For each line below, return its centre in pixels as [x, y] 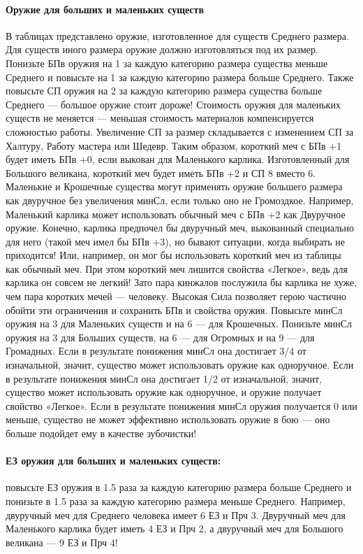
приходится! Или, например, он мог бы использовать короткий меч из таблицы [173, 255]
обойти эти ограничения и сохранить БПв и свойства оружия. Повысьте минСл [174, 310]
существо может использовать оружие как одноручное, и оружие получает [164, 392]
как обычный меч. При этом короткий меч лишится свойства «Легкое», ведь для [177, 268]
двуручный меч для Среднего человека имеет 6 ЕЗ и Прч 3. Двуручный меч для [176, 514]
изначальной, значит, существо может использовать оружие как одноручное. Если [180, 365]
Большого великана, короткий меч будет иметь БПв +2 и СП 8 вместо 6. [161, 172]
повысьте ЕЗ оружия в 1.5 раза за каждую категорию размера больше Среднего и [179, 487]
